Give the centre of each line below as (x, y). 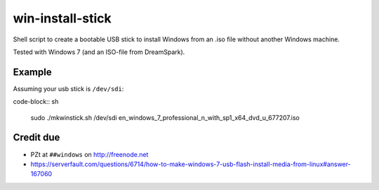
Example (32, 72)
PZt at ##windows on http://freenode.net (89, 154)
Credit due (36, 138)
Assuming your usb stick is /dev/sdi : (68, 88)
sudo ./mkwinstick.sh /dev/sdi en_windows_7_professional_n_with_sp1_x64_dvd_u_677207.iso (165, 117)
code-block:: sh (36, 102)
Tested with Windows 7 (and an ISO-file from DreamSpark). (99, 52)
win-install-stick (62, 18)
